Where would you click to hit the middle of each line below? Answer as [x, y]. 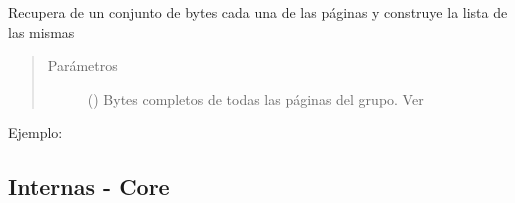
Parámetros [82, 65]
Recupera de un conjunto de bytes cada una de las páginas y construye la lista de [258, 12]
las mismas [41, 31]
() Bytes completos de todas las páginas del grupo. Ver [255, 98]
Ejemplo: [35, 132]
